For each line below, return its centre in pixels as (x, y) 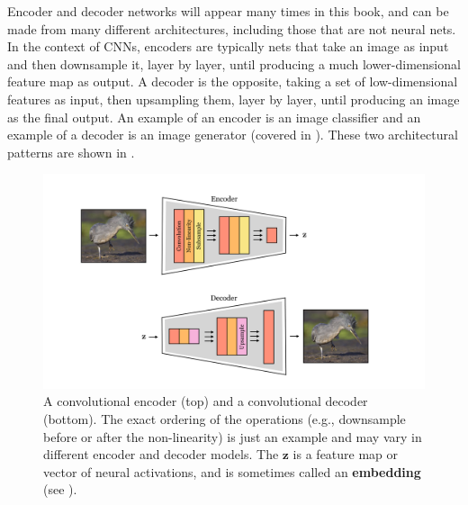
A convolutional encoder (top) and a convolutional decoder (206, 401)
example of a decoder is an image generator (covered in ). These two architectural (233, 135)
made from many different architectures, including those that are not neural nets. (232, 28)
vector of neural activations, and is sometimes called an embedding (232, 471)
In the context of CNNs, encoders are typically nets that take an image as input (228, 46)
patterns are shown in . (71, 152)
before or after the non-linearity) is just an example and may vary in (233, 436)
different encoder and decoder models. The (161, 454)
